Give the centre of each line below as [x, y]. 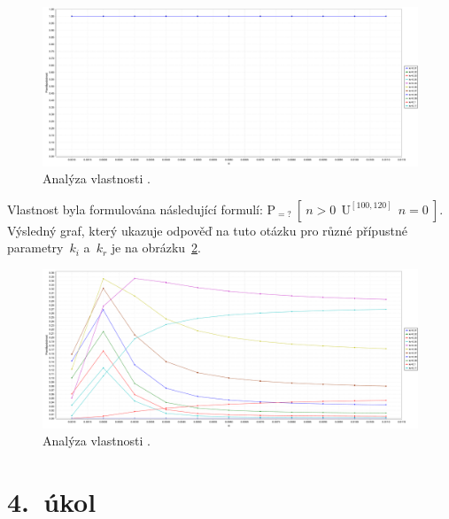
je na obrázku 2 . [156, 248]
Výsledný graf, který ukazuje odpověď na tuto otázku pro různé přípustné [207, 230]
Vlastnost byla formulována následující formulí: [135, 209]
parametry [35, 248]
